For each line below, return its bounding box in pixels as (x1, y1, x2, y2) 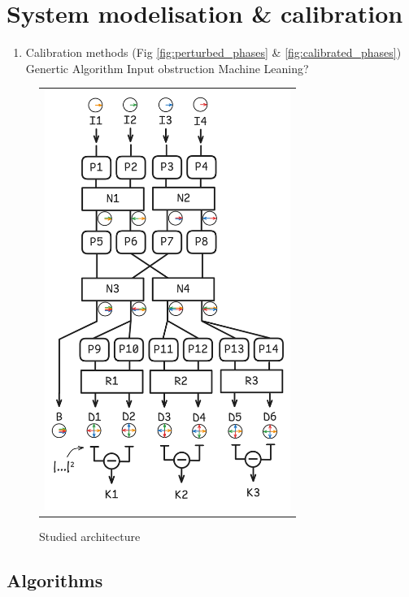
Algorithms (7, 568, 103, 593)
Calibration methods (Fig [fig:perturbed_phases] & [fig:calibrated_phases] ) (25, 44, 402, 61)
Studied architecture (39, 528, 141, 545)
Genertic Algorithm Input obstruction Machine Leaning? (25, 59, 309, 76)
